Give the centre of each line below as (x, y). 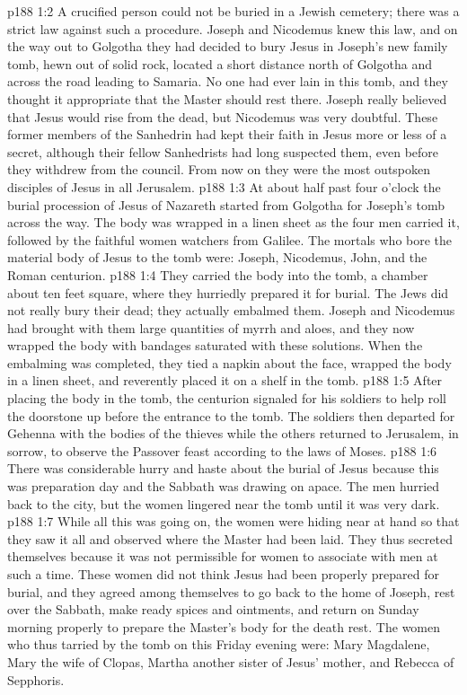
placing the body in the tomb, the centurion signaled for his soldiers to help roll (227, 398)
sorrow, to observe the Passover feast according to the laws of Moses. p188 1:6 (222, 450)
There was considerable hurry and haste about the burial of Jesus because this (223, 468)
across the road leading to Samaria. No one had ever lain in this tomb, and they (228, 81)
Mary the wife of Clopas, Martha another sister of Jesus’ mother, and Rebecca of (231, 661)
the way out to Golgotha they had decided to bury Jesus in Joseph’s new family (228, 46)
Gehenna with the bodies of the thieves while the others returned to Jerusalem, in (233, 433)
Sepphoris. (36, 679)
